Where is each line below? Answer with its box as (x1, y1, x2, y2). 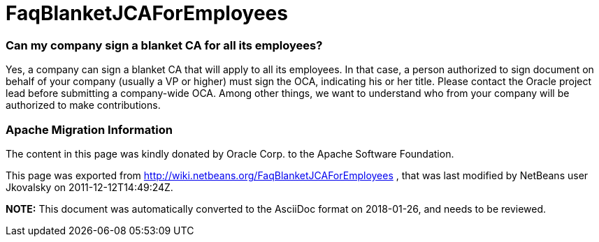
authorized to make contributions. (6, 99, 161, 112)
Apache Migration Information (6, 122, 173, 137)
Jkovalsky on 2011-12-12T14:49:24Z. (6, 181, 173, 193)
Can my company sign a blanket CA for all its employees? (6, 38, 323, 52)
